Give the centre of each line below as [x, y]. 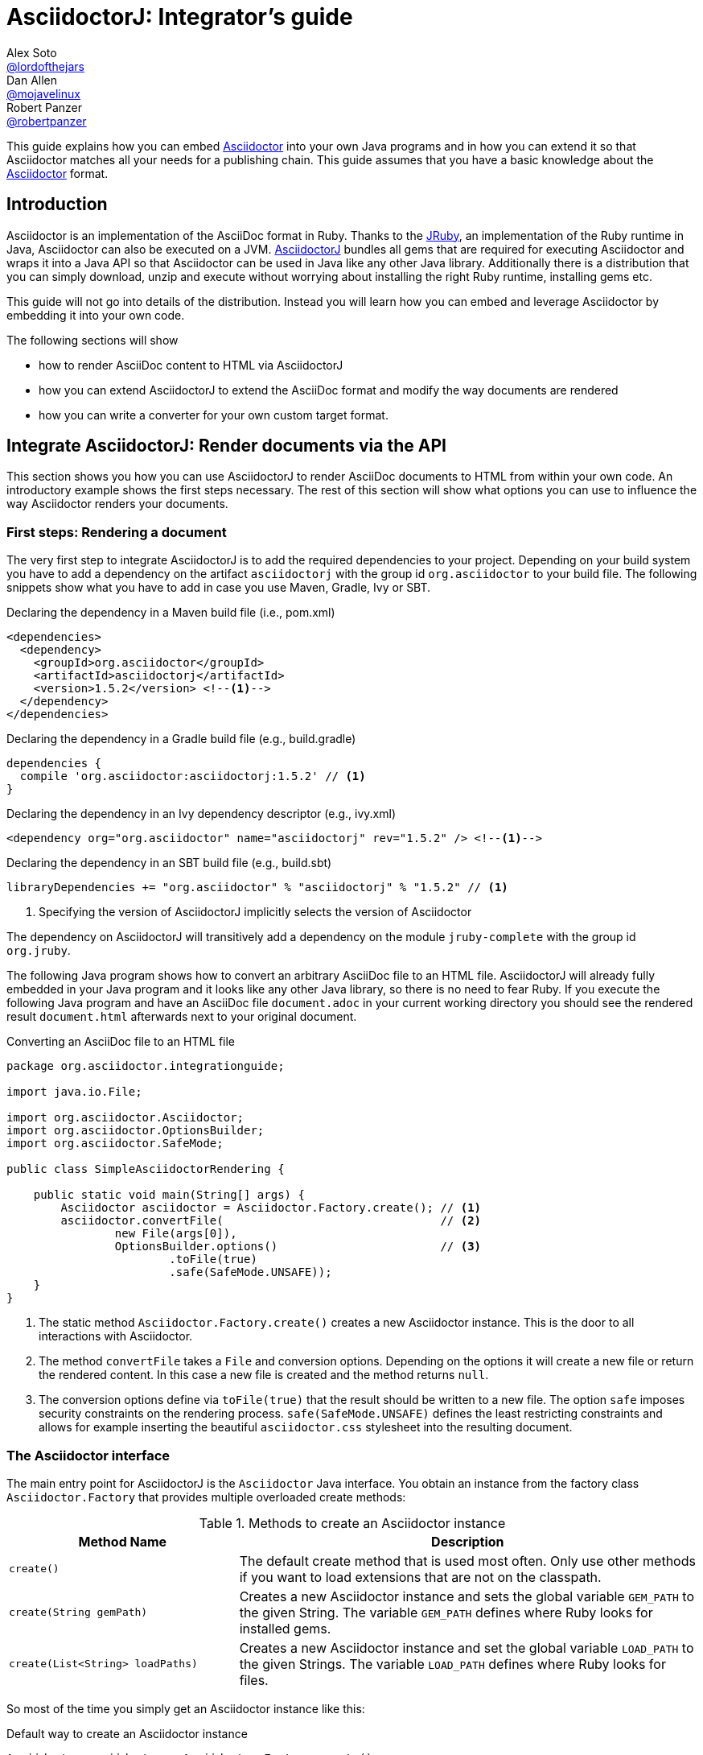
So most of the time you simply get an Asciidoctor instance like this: [186, 1708]
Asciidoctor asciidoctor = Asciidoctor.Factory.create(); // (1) [271, 1208]
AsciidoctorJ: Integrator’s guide [180, 17]
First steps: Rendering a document [117, 532]
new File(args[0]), [176, 1234]
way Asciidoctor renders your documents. [117, 504]
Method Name [123, 1541]
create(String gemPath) [78, 1613]
